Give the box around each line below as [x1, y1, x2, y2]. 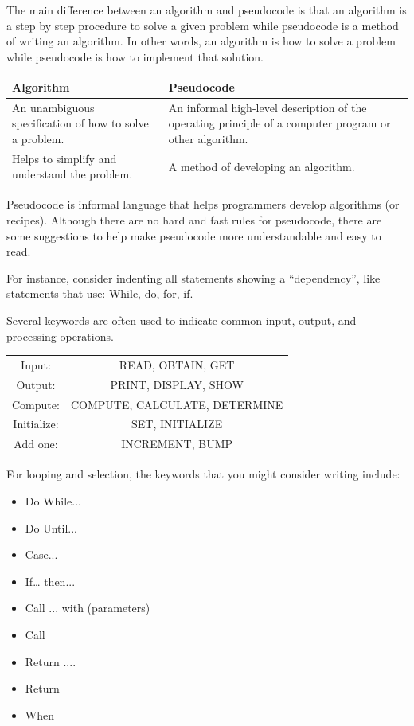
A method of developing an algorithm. [168, 158, 355, 174]
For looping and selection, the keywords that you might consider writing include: [6, 466, 400, 482]
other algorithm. [168, 130, 248, 146]
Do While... [25, 493, 82, 509]
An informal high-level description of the [168, 99, 367, 115]
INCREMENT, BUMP [121, 435, 233, 452]
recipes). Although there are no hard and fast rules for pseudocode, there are [6, 212, 382, 228]
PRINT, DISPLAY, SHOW [110, 376, 244, 392]
